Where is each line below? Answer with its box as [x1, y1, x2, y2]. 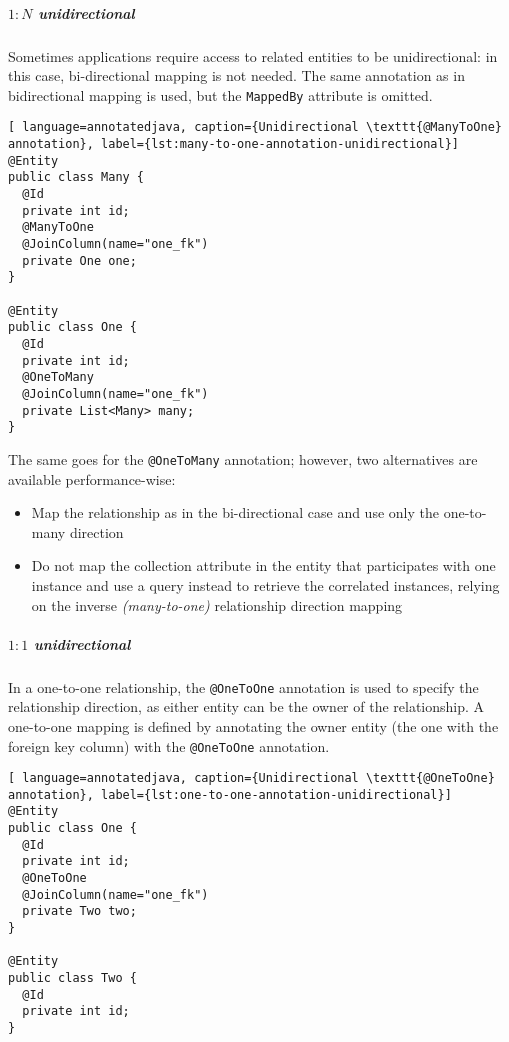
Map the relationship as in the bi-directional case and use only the [31, 502, 439, 523]
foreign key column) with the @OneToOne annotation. [8, 735, 330, 756]
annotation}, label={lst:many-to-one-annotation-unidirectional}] [8, 137, 460, 152]
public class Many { [8, 170, 145, 185]
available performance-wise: [8, 468, 176, 489]
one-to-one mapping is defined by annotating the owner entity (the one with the [8, 715, 499, 736]
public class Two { [8, 971, 137, 986]
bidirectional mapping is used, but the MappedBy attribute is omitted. [8, 84, 433, 105]
